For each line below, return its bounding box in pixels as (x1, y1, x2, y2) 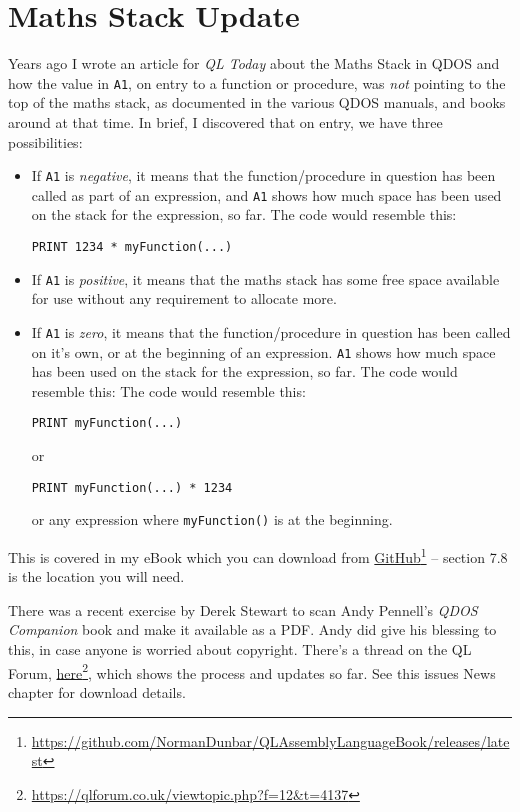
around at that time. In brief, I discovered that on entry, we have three (8, 111, 443, 132)
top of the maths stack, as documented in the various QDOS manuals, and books (8, 92, 506, 113)
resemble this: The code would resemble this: (31, 380, 306, 401)
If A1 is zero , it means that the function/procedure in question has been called (31, 321, 511, 342)
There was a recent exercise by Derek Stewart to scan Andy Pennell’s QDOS (8, 599, 478, 620)
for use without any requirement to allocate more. (31, 288, 337, 309)
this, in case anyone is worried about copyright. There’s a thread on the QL (8, 639, 472, 660)
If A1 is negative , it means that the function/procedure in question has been (31, 165, 496, 186)
